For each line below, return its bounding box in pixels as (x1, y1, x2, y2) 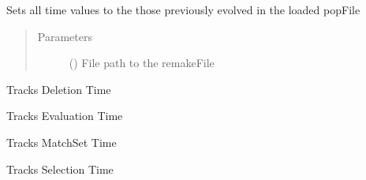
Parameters (37, 28, 92, 44)
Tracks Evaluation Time (6, 107, 123, 124)
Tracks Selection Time (6, 160, 114, 177)
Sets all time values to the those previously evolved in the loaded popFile (6, 2, 360, 17)
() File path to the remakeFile (69, 54, 215, 71)
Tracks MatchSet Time (6, 133, 117, 150)
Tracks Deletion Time (6, 81, 111, 97)
